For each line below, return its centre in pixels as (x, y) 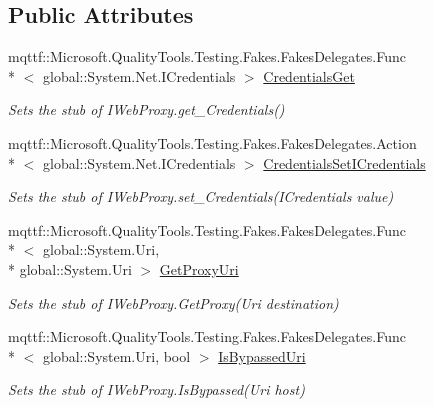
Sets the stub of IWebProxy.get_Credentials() (146, 109)
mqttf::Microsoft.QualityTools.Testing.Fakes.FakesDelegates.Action (212, 142)
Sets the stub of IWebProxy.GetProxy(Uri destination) (173, 302)
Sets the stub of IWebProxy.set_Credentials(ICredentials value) (201, 196)
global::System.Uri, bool (116, 355)
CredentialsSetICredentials (344, 162)
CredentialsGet (309, 75)
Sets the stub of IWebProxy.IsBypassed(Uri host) (156, 389)
